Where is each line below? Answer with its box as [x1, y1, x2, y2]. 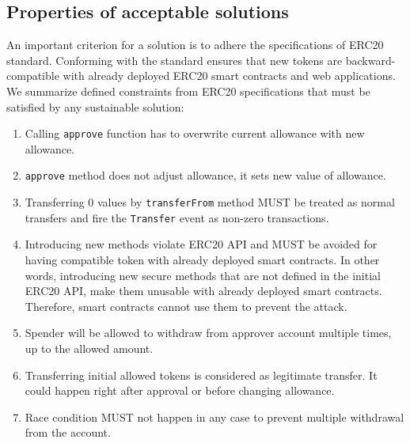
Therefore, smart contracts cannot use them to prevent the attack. [25, 297, 347, 314]
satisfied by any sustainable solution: [6, 98, 184, 115]
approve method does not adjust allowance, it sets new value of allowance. [25, 167, 386, 184]
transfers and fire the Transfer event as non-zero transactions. [25, 209, 329, 225]
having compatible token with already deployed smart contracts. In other [25, 251, 380, 267]
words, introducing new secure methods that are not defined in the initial [25, 267, 381, 283]
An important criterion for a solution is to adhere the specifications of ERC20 [6, 36, 384, 53]
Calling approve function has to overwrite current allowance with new [25, 125, 365, 142]
